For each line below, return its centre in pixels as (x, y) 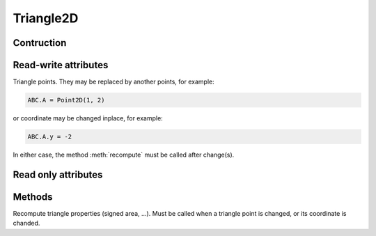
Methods (33, 197)
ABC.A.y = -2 (50, 137)
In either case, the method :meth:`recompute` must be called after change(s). (124, 155)
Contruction (40, 43)
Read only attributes (58, 174)
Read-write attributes (61, 65)
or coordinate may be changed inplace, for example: (88, 118)
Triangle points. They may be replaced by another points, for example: (114, 82)
